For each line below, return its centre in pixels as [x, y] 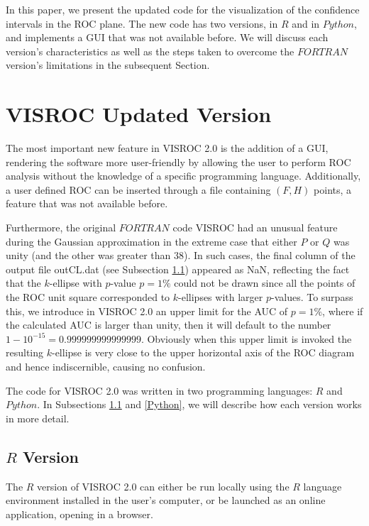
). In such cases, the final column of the [270, 255]
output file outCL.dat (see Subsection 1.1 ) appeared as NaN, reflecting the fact [178, 269]
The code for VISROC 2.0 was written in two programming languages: [159, 390]
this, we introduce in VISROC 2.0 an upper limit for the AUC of [147, 311]
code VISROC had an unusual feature [255, 228]
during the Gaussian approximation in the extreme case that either [152, 241]
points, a [333, 189]
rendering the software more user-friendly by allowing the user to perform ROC [178, 161]
